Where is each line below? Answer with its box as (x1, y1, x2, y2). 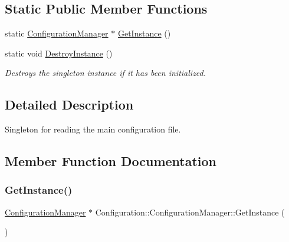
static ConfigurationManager (5, 27, 109, 39)
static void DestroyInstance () (5, 47, 113, 59)
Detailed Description (5, 95, 134, 114)
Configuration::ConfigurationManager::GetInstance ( (95, 205, 285, 218)
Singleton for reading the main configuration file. (5, 123, 181, 135)
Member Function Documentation (5, 152, 217, 170)
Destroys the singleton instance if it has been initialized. (5, 67, 206, 79)
